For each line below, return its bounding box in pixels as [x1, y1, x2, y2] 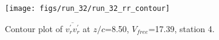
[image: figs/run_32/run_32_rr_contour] [5, 4, 170, 13]
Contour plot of [5, 22, 62, 35]
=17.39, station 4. [148, 22, 215, 35]
